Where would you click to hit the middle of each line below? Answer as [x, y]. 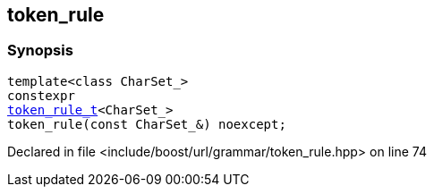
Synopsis [40, 51]
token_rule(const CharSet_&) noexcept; [147, 124]
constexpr [41, 95]
